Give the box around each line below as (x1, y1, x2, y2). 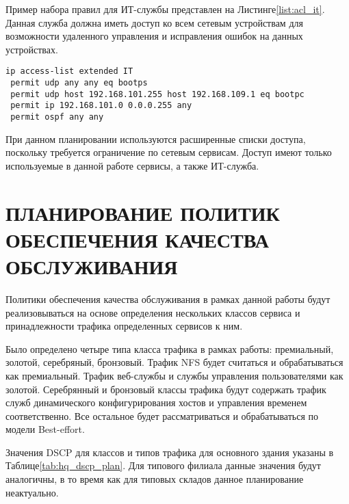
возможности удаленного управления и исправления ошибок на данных (5, 29, 303, 43)
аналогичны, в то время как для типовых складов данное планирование (5, 472, 304, 486)
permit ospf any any (10, 112, 104, 122)
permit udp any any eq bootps (10, 78, 148, 88)
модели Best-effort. (5, 422, 85, 436)
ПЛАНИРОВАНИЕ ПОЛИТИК (5, 198, 280, 226)
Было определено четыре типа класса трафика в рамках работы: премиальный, (5, 341, 334, 356)
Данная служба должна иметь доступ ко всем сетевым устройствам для (5, 15, 303, 29)
